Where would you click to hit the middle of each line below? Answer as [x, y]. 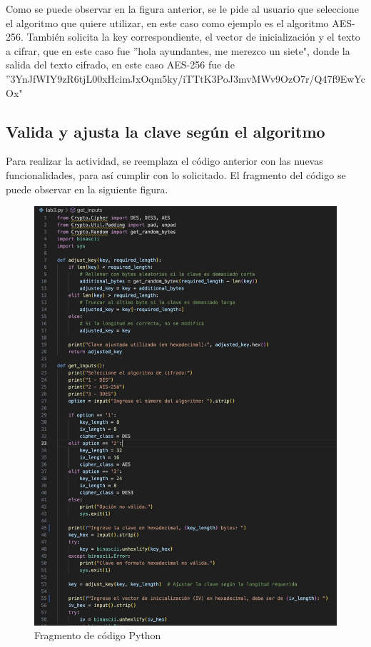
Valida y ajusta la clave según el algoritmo [166, 131]
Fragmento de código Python [98, 635]
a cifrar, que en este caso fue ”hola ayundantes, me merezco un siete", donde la [178, 50]
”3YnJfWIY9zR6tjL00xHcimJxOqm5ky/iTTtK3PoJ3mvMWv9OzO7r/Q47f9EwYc [185, 78]
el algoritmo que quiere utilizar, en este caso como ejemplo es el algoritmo [167, 22]
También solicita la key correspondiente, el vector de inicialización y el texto [193, 37]
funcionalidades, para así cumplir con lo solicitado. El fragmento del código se [176, 174]
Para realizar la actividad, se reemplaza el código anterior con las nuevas [164, 161]
